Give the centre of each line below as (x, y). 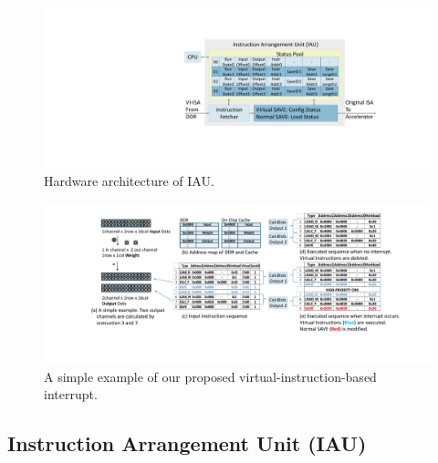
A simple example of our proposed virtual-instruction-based (210, 376)
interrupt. (71, 394)
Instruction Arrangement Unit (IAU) (187, 443)
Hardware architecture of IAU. (129, 180)
